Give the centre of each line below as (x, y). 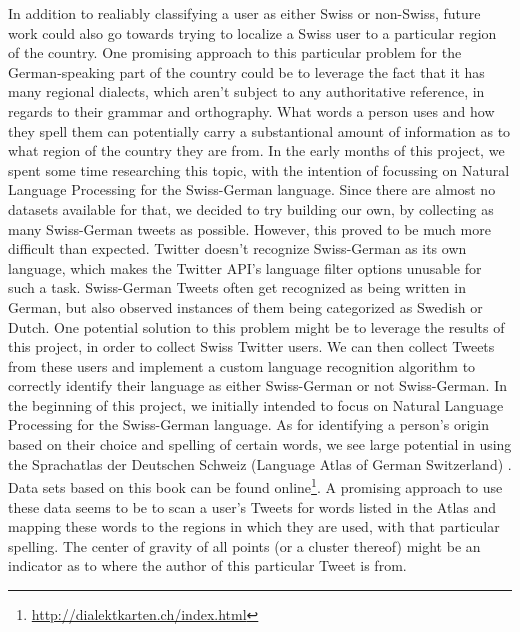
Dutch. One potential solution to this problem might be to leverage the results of (256, 326)
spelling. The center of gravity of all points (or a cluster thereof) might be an (244, 545)
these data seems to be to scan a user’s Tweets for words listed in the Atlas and (252, 506)
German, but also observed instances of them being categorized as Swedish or (245, 306)
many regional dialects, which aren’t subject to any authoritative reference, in (246, 91)
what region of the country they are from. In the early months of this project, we (256, 150)
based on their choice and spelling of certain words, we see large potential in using (260, 444)
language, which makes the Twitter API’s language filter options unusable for (245, 267)
